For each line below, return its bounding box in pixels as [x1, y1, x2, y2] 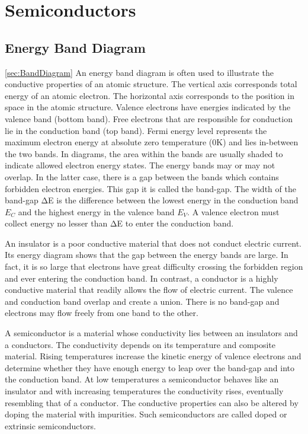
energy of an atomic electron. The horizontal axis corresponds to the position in [5, 89, 294, 101]
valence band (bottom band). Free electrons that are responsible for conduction [5, 112, 293, 125]
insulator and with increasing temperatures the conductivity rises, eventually [5, 385, 284, 397]
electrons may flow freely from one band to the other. [5, 307, 198, 319]
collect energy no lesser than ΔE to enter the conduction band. [5, 217, 234, 229]
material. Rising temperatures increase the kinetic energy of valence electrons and [5, 350, 301, 362]
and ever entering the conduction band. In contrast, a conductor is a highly [5, 272, 278, 284]
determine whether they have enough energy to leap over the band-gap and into [5, 361, 294, 374]
